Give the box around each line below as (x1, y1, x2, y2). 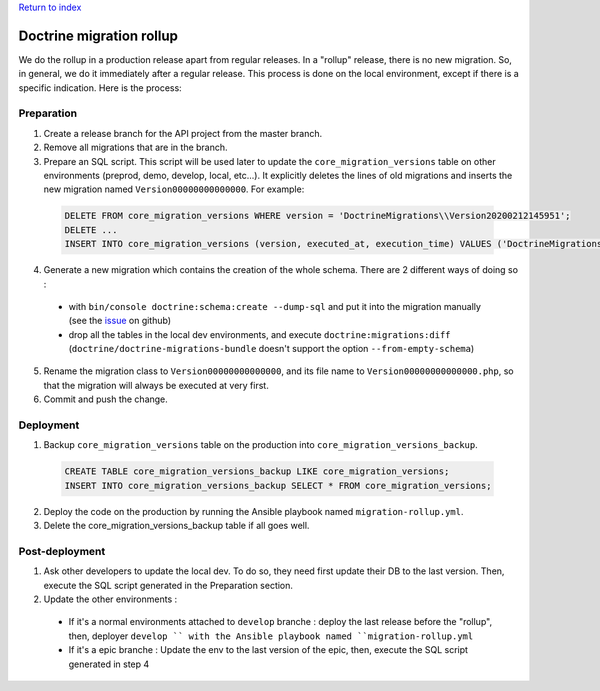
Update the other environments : (43, 593, 178, 605)
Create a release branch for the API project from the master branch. (43, 127, 323, 139)
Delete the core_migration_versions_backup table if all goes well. (43, 520, 310, 532)
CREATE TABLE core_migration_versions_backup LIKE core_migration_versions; (64, 466, 450, 477)
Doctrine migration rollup (18, 27, 179, 44)
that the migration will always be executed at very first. (43, 379, 269, 391)
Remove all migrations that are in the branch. (43, 141, 229, 154)
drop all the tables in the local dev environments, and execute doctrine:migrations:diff (68, 328, 451, 340)
